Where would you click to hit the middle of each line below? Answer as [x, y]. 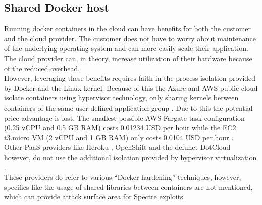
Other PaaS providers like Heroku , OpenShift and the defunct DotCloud [117, 147]
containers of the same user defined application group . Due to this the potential [128, 107]
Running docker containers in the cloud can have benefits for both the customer [128, 29]
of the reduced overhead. [42, 68]
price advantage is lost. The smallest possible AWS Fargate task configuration [124, 117]
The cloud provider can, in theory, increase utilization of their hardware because [128, 58]
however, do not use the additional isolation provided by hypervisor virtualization [130, 157]
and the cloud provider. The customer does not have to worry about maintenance [130, 38]
